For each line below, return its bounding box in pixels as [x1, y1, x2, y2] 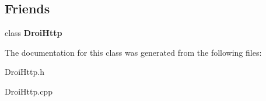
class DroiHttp [5, 27, 62, 39]
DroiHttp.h [5, 66, 44, 78]
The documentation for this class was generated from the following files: [5, 46, 262, 58]
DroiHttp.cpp [5, 85, 52, 97]
